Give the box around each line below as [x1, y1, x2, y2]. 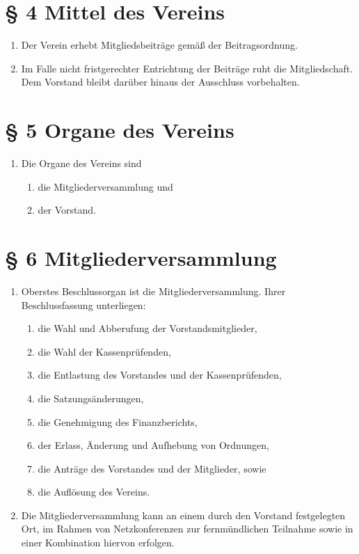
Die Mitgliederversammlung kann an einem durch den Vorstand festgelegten [21, 507, 346, 522]
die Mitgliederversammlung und [38, 179, 173, 193]
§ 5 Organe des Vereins [5, 116, 234, 144]
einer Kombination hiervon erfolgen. [21, 535, 175, 550]
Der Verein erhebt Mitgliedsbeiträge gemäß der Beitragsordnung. [21, 38, 298, 52]
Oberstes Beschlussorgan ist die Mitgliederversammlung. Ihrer [21, 283, 286, 298]
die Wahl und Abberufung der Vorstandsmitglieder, [38, 321, 257, 335]
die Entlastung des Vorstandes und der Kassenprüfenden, [38, 367, 282, 382]
